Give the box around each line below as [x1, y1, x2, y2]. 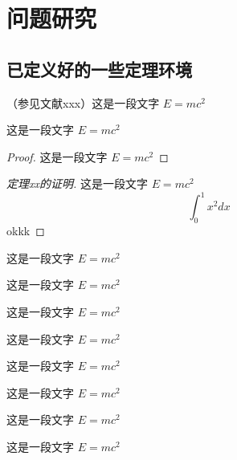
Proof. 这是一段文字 [6, 148, 108, 165]
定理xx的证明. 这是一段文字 [6, 175, 148, 192]
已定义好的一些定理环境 [6, 56, 192, 81]
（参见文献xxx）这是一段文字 [6, 94, 160, 111]
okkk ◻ [6, 222, 45, 239]
